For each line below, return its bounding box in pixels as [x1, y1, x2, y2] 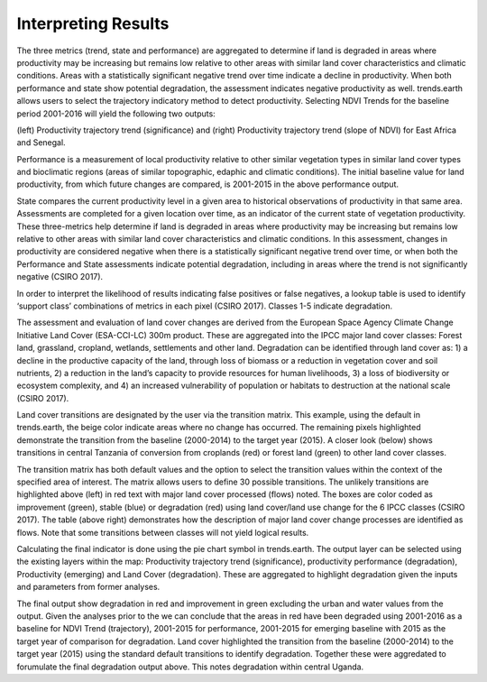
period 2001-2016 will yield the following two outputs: [16, 108, 216, 119]
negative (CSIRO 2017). [16, 272, 104, 282]
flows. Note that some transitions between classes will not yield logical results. [16, 527, 309, 538]
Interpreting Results [16, 14, 170, 33]
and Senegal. [16, 137, 67, 148]
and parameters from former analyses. [16, 582, 161, 593]
